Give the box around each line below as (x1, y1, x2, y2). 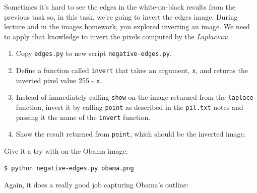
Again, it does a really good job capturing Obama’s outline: (4, 179, 188, 190)
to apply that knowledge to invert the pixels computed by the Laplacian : (4, 31, 229, 41)
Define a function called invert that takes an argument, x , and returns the (16, 65, 248, 76)
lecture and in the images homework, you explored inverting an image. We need (4, 21, 250, 32)
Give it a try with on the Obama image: (4, 145, 128, 156)
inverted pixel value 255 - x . (16, 75, 102, 85)
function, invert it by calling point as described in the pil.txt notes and (16, 102, 243, 112)
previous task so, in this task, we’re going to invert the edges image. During (4, 11, 238, 22)
